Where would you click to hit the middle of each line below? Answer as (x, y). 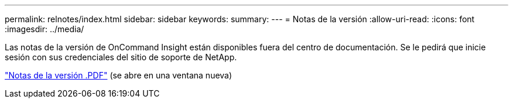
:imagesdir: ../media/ (45, 29)
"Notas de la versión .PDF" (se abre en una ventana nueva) (119, 75)
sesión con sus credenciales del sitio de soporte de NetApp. (121, 57)
